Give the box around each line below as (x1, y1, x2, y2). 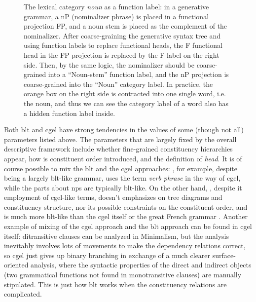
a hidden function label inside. (24, 108, 115, 118)
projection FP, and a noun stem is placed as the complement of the (24, 21, 227, 31)
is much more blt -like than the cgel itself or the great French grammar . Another (4, 211, 248, 222)
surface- (212, 250, 236, 260)
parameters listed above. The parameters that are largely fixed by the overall (4, 134, 237, 144)
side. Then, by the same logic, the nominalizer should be (24, 59, 194, 70)
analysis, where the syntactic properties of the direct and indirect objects (31, 260, 252, 270)
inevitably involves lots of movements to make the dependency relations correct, (4, 240, 246, 251)
